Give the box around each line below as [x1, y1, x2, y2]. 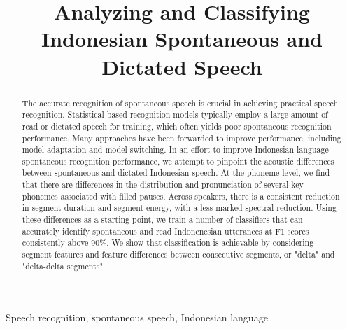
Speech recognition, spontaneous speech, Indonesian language [6, 310, 268, 325]
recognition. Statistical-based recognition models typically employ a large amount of [22, 108, 328, 120]
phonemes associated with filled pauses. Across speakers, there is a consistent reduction [22, 190, 340, 202]
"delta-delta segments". [22, 260, 106, 272]
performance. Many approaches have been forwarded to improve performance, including [22, 132, 341, 143]
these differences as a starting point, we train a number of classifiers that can [22, 213, 303, 225]
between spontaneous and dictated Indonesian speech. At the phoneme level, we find [22, 167, 330, 178]
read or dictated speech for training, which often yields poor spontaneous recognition [22, 120, 332, 132]
